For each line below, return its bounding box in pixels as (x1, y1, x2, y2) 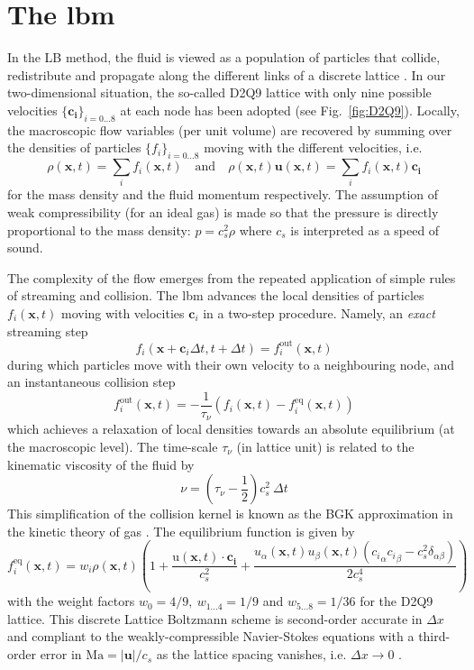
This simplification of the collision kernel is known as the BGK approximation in (7, 504, 453, 523)
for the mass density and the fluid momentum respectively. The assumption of (7, 185, 439, 204)
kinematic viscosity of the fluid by (7, 454, 195, 473)
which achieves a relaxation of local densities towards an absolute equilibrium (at (7, 419, 455, 438)
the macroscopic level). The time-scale (7, 436, 218, 455)
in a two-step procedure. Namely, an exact (203, 303, 435, 322)
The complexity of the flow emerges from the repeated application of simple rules (7, 268, 456, 287)
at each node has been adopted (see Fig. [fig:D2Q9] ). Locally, (120, 100, 460, 119)
